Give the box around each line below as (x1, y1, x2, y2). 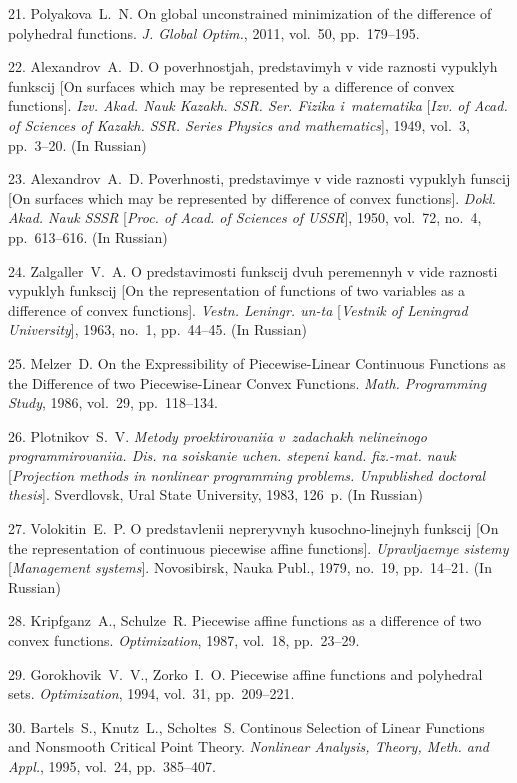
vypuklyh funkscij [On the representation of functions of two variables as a (8, 280, 466, 301)
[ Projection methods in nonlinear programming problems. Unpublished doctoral (8, 464, 486, 485)
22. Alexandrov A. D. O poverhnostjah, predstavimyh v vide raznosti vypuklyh (8, 56, 498, 77)
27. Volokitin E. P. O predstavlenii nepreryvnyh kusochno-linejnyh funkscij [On (8, 518, 499, 539)
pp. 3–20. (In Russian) (8, 134, 147, 155)
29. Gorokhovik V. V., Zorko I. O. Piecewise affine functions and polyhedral (8, 663, 483, 684)
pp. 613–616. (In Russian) (8, 226, 168, 247)
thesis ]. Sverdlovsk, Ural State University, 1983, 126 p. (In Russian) (8, 484, 423, 505)
